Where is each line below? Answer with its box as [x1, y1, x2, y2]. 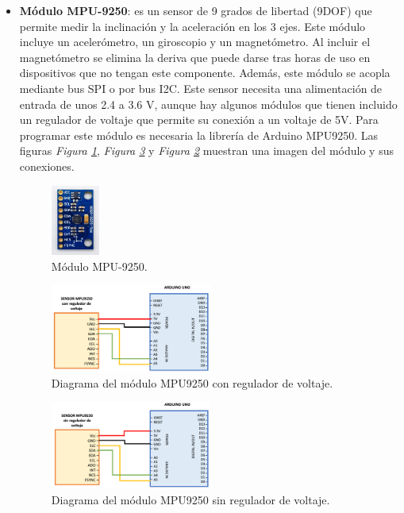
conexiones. [19, 157, 75, 174]
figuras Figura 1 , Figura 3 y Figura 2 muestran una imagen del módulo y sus [19, 142, 394, 159]
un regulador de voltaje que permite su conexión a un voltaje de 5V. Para [19, 111, 379, 128]
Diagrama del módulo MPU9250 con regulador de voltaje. [51, 375, 333, 391]
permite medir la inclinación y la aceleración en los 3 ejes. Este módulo [19, 17, 366, 34]
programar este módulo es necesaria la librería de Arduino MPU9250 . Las [19, 126, 379, 143]
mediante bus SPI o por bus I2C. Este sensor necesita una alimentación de [19, 79, 383, 96]
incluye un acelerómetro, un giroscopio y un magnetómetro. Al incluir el [19, 33, 371, 50]
